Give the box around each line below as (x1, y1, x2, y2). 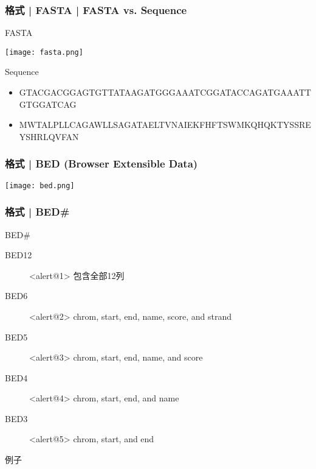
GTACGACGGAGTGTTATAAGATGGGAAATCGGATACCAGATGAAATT (19, 86, 311, 99)
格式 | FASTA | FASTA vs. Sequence (5, 2, 187, 17)
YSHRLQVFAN (19, 130, 79, 143)
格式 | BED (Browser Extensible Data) (5, 156, 198, 171)
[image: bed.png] (5, 181, 75, 190)
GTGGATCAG (19, 97, 77, 110)
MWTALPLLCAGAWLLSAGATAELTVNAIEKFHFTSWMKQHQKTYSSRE (19, 118, 311, 131)
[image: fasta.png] (5, 48, 83, 57)
